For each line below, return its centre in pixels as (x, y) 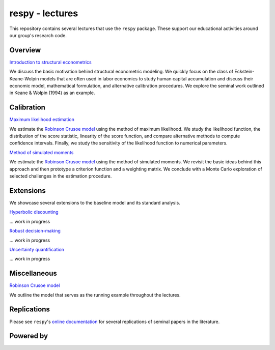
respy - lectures (44, 13)
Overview (25, 50)
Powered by (29, 336)
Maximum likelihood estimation (42, 120)
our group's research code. (38, 35)
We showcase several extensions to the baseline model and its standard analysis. (95, 202)
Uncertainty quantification (37, 249)
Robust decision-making (35, 231)
